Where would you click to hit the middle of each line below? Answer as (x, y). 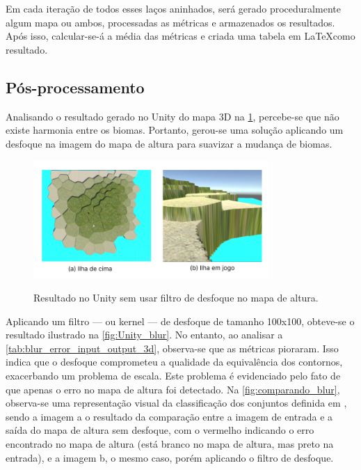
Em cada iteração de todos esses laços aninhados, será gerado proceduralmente (173, 8)
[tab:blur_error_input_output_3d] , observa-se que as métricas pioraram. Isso (172, 348)
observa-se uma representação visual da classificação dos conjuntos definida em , (176, 403)
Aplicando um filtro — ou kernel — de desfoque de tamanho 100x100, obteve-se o (180, 321)
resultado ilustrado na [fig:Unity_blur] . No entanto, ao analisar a (144, 335)
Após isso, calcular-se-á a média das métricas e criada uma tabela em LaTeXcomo (180, 36)
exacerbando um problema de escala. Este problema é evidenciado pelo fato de (173, 376)
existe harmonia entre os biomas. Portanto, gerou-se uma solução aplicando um (175, 130)
